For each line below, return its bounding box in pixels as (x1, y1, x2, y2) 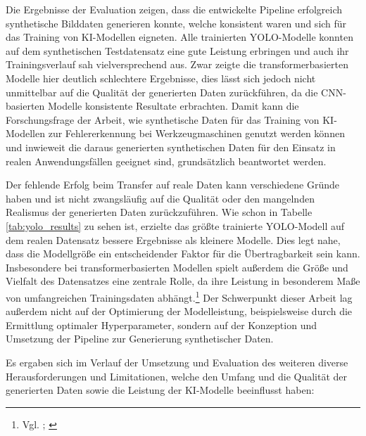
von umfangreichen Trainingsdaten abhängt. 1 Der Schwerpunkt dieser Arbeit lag (6, 288, 353, 304)
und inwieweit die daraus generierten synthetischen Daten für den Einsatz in (6, 139, 336, 154)
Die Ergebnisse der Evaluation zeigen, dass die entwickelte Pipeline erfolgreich (6, 2, 343, 16)
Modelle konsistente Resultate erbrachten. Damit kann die (48, 98, 299, 113)
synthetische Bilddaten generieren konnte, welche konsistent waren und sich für (6, 15, 347, 30)
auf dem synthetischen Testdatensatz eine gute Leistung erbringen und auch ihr (6, 43, 349, 58)
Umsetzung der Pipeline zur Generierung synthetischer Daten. (6, 331, 274, 346)
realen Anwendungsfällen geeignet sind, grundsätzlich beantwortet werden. (6, 153, 327, 168)
